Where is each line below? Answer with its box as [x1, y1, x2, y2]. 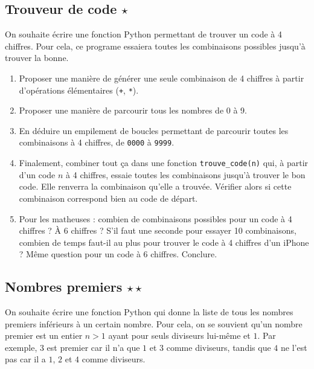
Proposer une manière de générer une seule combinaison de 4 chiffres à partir [19, 71, 304, 84]
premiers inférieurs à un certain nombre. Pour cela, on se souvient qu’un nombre [5, 317, 303, 330]
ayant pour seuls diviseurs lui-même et [108, 329, 251, 342]
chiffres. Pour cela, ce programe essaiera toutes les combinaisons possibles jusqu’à [5, 39, 306, 52]
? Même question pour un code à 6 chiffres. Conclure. [19, 248, 217, 260]
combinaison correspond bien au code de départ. [19, 191, 198, 204]
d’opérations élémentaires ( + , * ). [19, 83, 139, 96]
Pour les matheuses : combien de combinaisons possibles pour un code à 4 [19, 212, 292, 225]
